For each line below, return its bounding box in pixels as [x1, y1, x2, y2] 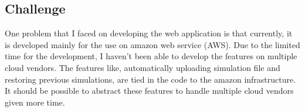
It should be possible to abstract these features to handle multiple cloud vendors [5, 84, 294, 97]
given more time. [5, 96, 65, 108]
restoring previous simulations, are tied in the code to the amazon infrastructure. [5, 73, 296, 85]
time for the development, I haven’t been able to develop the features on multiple [5, 50, 297, 62]
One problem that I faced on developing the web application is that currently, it [5, 27, 293, 39]
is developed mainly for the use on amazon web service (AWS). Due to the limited [5, 38, 300, 50]
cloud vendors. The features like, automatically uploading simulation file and [5, 61, 280, 73]
